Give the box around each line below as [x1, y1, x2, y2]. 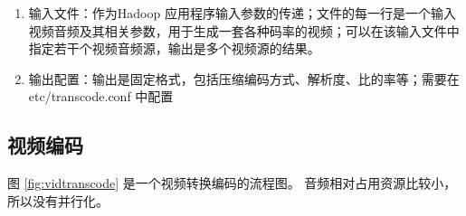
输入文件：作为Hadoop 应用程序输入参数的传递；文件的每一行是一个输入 [28, 4, 456, 22]
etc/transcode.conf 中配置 [28, 87, 174, 106]
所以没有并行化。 [7, 191, 109, 210]
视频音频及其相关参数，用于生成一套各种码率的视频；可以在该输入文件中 [28, 21, 460, 40]
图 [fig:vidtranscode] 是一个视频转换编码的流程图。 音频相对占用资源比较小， [7, 174, 457, 193]
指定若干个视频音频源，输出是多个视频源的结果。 [28, 39, 320, 58]
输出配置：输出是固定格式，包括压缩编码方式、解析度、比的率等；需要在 [28, 69, 460, 88]
